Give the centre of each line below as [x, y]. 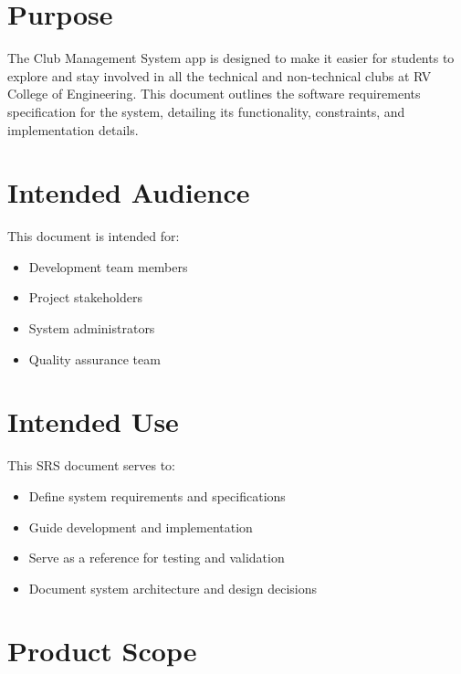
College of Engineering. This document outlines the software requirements [214, 94]
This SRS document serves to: [92, 465]
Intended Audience [129, 192]
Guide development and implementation [141, 527]
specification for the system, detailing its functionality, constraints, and [206, 111]
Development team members [108, 266]
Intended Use [93, 421]
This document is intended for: [94, 236]
